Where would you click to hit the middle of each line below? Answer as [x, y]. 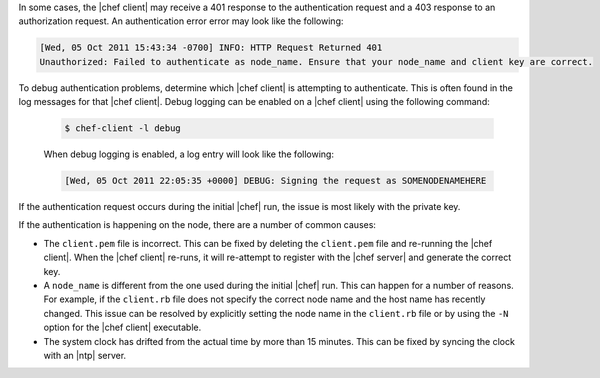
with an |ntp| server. [85, 355]
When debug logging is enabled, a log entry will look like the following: [189, 154]
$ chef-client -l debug [123, 128]
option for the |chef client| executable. [122, 327]
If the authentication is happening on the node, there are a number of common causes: [197, 225]
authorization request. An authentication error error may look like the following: [181, 21]
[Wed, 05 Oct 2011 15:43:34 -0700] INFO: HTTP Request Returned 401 [211, 48]
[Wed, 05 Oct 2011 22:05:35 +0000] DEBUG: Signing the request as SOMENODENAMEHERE [275, 181]
